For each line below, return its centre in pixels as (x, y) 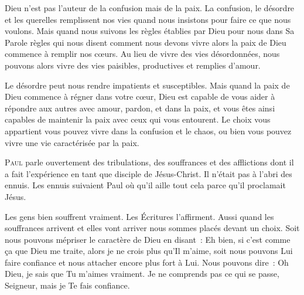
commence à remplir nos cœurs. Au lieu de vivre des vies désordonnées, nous (142, 54)
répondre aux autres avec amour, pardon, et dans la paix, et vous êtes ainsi (140, 108)
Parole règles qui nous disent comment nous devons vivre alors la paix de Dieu (146, 42)
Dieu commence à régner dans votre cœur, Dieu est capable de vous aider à (140, 96)
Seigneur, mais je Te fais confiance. (67, 285)
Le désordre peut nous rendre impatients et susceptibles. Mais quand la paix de (147, 85)
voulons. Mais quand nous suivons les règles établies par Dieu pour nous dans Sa (150, 31)
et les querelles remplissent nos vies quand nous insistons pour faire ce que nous (148, 19)
